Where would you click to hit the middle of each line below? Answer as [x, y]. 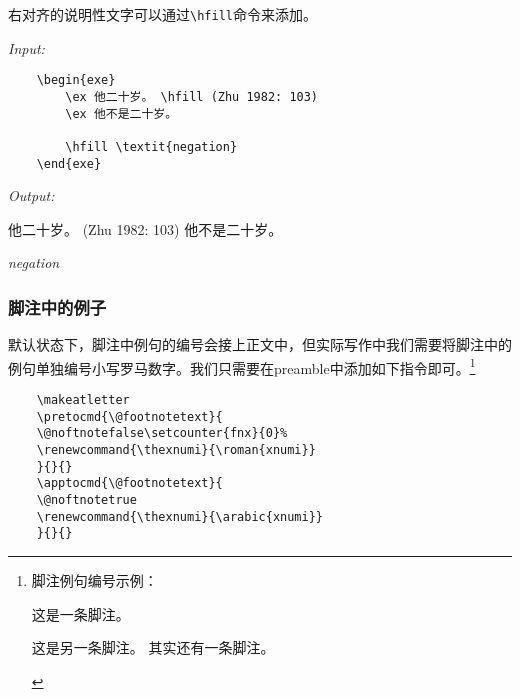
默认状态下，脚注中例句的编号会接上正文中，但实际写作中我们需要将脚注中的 [260, 344]
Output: [31, 195]
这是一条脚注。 [80, 613]
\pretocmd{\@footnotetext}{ [129, 416]
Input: [26, 47]
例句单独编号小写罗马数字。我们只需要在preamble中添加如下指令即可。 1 [242, 366]
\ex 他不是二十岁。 [121, 113]
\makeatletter [83, 400]
